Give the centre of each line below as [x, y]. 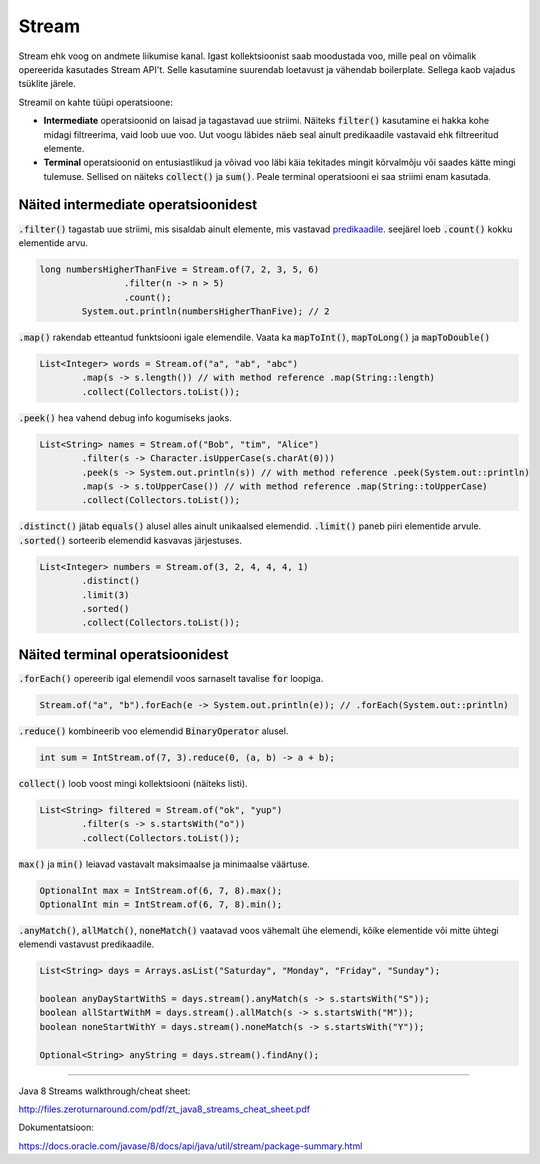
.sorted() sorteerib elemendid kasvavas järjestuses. [130, 540]
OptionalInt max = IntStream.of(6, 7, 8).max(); [161, 890]
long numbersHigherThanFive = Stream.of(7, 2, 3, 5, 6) [179, 269]
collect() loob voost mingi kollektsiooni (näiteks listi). [133, 783]
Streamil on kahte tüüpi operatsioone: [96, 102]
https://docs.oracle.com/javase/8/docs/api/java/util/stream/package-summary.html [190, 1146]
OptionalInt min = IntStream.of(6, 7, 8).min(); [161, 904]
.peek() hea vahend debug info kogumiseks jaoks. [125, 417]
